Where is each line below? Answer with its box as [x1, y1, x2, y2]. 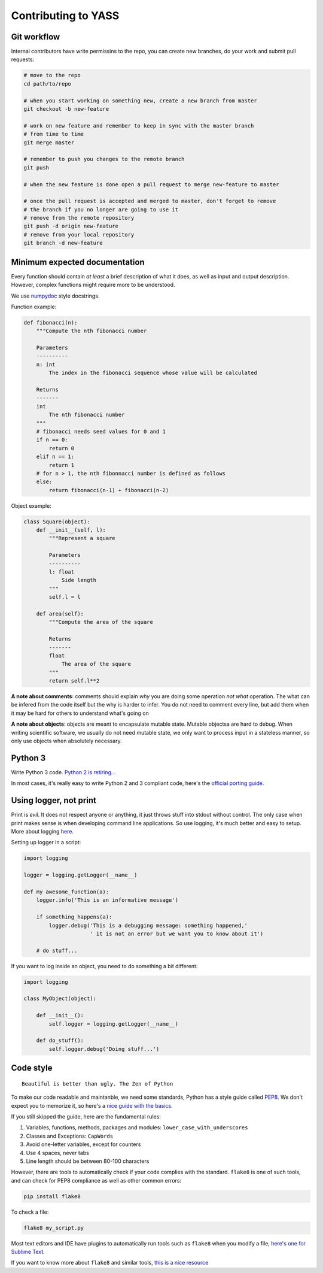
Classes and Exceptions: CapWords [26, 1132, 114, 1139]
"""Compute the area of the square [48, 619, 154, 626]
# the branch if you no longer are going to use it [23, 206, 179, 213]
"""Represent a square [48, 535, 116, 542]
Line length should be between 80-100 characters [26, 1157, 150, 1165]
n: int [36, 361, 56, 368]
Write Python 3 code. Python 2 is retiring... [11, 768, 116, 775]
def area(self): [36, 610, 84, 617]
